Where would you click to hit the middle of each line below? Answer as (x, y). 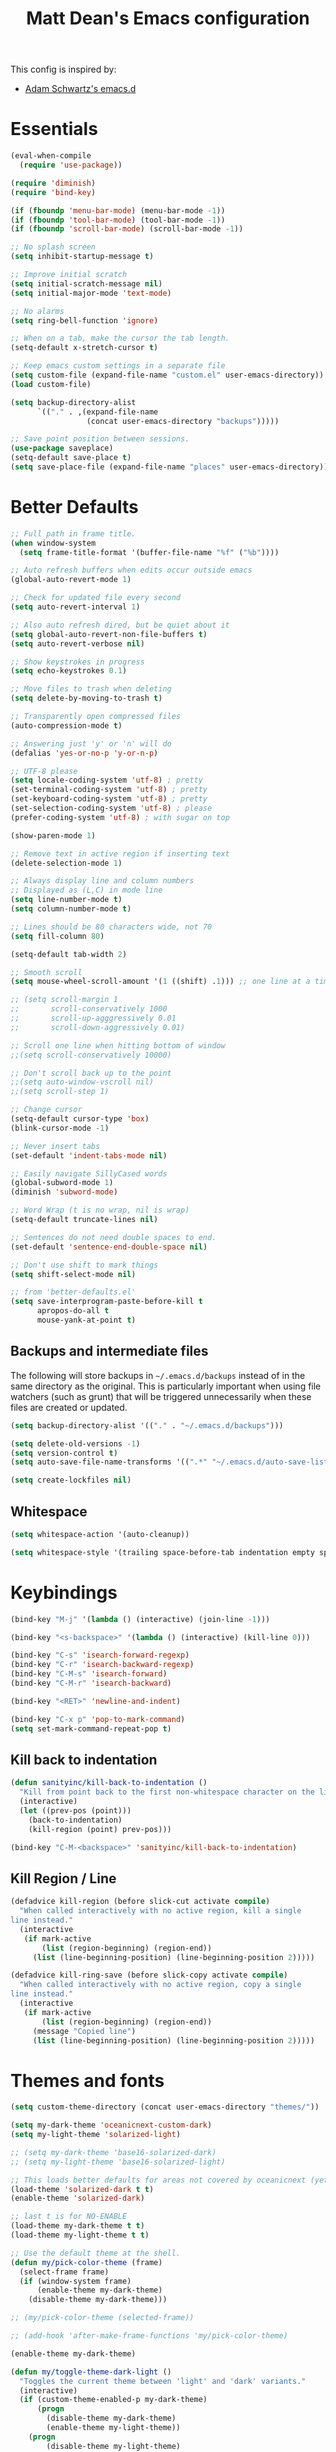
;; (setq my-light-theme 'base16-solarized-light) (118, 2162)
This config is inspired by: (63, 69)
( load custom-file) (51, 384)
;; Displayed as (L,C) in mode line (86, 890)
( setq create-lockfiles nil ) (71, 1480)
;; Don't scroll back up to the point (91, 1073)
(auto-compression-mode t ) (66, 725)
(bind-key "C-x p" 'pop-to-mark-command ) (98, 1719)
